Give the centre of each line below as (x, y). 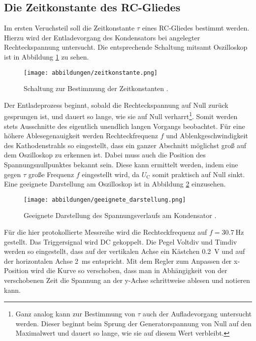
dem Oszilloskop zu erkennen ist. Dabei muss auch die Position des (105, 155)
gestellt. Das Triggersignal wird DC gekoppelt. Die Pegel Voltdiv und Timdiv (121, 241)
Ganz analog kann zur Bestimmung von (75, 314)
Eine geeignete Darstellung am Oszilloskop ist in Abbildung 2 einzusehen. (115, 184)
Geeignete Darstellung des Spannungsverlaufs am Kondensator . (120, 215)
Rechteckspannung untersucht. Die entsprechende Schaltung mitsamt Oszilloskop (126, 47)
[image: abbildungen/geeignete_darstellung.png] (105, 200)
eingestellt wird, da (111, 174)
